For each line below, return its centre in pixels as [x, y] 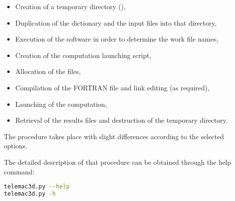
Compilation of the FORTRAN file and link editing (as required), [112, 87]
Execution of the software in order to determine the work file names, [117, 39]
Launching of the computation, [61, 104]
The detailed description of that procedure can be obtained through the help [117, 162]
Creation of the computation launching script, [83, 55]
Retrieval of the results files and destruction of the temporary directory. [121, 120]
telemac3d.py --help [37, 187]
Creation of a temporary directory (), [70, 6]
